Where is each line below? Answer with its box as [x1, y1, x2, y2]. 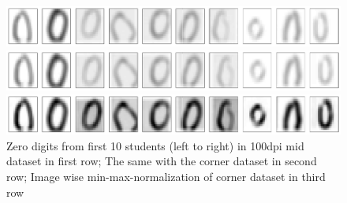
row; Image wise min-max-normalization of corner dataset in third [6, 168, 326, 184]
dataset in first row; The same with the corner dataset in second [6, 153, 317, 169]
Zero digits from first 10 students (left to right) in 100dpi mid [6, 137, 304, 153]
